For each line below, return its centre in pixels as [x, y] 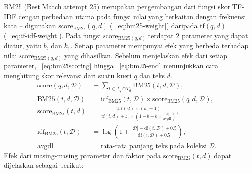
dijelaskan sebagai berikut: [44, 165]
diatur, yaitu [23, 46]
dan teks [152, 75]
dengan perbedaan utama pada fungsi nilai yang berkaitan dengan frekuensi [132, 16]
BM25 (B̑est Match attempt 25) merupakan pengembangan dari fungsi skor [117, 6]
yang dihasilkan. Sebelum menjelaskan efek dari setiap [146, 55]
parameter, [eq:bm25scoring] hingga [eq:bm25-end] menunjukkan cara [111, 66]
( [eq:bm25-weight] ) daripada [154, 26]
